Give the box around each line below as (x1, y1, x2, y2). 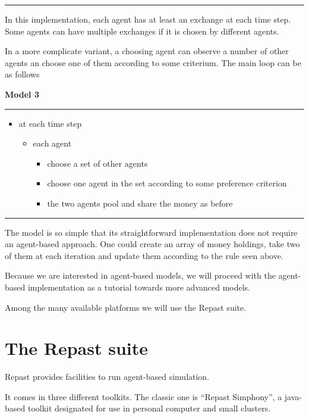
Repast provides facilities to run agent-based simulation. (5, 370, 210, 383)
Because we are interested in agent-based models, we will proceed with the (5, 269, 276, 282)
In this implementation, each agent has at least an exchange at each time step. (5, 13, 291, 25)
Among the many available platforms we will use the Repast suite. (5, 301, 247, 313)
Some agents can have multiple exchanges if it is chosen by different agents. (5, 24, 279, 37)
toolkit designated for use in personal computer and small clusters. (27, 402, 271, 414)
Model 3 (5, 88, 39, 100)
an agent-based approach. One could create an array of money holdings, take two (5, 238, 300, 250)
